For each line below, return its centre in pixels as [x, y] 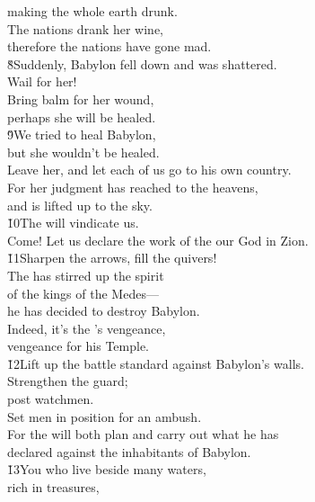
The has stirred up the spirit [86, 275]
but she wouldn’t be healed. [83, 152]
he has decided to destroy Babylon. [104, 311]
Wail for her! [42, 81]
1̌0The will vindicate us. [73, 223]
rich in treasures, [53, 487]
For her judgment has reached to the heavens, [133, 187]
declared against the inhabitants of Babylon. [129, 451]
